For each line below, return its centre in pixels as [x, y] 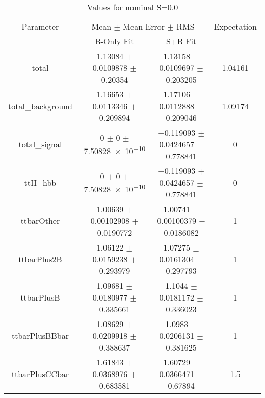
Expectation [235, 26]
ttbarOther [40, 221]
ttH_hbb [40, 182]
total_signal [40, 144]
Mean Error [144, 26]
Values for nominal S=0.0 [132, 7]
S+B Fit [181, 41]
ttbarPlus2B [40, 259]
